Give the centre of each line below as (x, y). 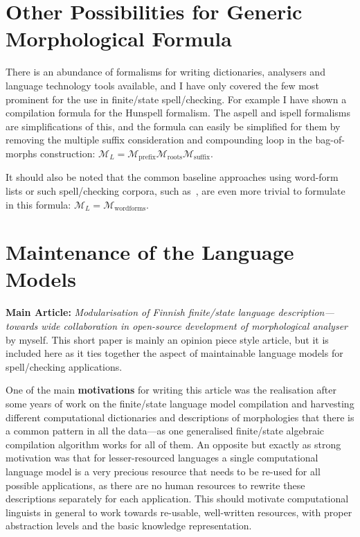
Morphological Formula (119, 38)
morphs (21, 153)
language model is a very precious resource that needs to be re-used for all (163, 471)
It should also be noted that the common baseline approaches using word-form (172, 177)
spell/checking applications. (64, 366)
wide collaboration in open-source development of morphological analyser (194, 326)
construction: (67, 153)
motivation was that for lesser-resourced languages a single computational (162, 458)
